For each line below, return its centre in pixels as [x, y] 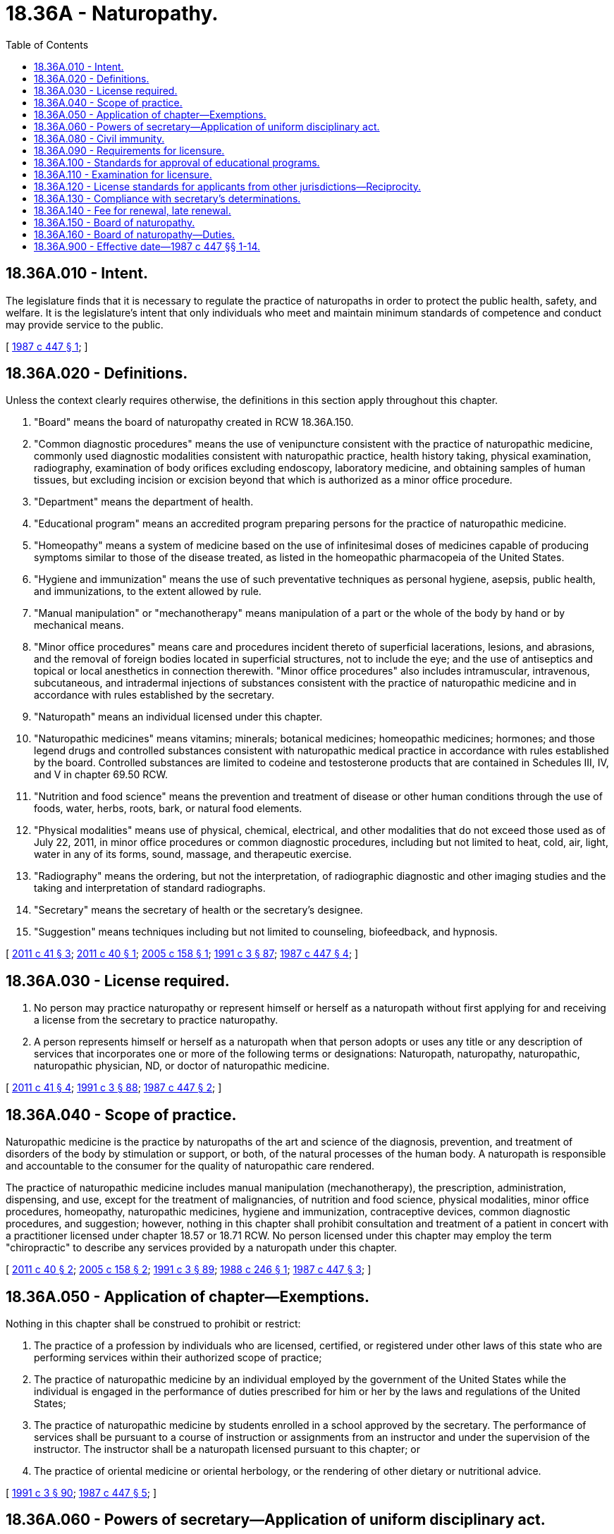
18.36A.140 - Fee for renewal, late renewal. [133, 210]
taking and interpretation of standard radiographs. [150, 888]
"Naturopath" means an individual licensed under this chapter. [178, 717]
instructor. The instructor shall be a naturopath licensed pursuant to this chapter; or [227, 1449]
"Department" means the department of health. [144, 502]
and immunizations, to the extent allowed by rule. [148, 591]
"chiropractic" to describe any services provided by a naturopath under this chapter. [201, 1248]
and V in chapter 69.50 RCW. [101, 775]
